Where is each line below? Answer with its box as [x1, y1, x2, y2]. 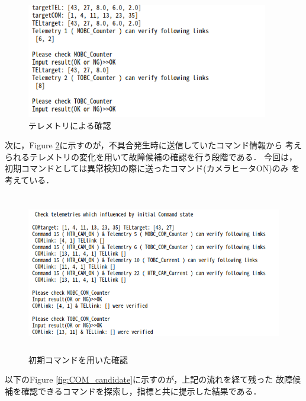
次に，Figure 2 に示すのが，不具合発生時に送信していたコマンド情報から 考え [5, 139, 302, 151]
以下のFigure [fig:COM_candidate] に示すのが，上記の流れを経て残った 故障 [5, 373, 292, 386]
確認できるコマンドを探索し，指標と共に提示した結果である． [21, 384, 262, 397]
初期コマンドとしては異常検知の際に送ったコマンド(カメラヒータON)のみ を [5, 162, 300, 174]
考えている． [5, 173, 54, 186]
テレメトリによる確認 [28, 119, 111, 131]
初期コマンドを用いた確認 [28, 353, 128, 365]
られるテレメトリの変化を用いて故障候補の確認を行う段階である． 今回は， [5, 150, 298, 163]
